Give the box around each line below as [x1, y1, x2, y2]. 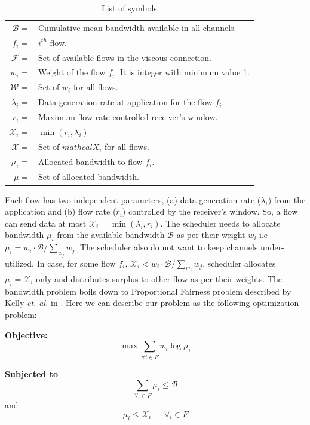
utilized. [5, 256, 35, 269]
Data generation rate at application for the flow [38, 96, 213, 108]
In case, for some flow [36, 256, 116, 269]
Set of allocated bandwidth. [38, 170, 139, 183]
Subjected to [5, 367, 58, 380]
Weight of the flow [38, 66, 106, 78]
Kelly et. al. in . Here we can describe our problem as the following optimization [5, 296, 299, 309]
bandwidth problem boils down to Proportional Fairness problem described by [5, 285, 291, 297]
